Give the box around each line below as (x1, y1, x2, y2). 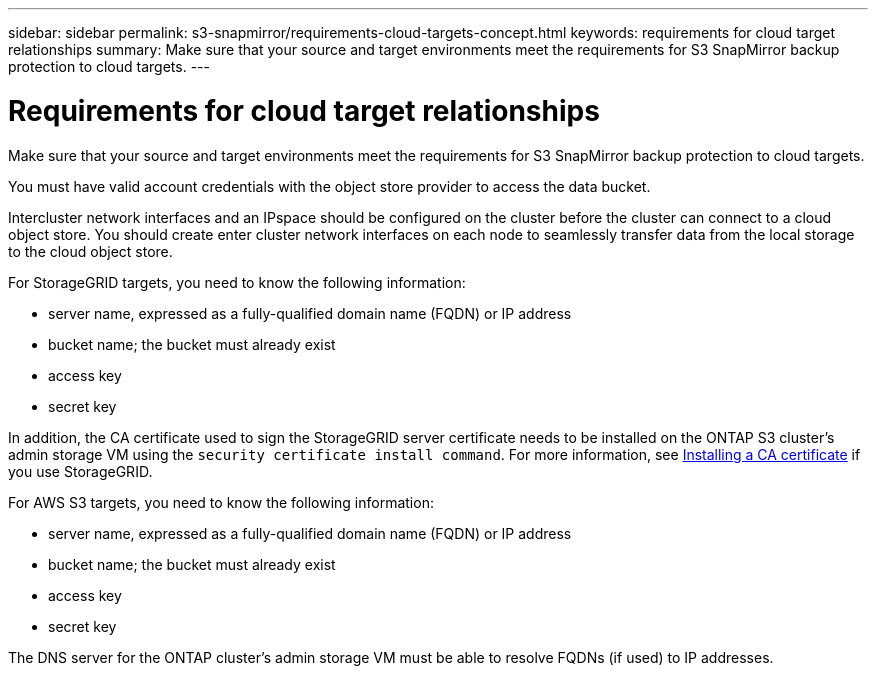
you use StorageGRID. (8, 462, 153, 480)
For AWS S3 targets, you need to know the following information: (8, 493, 434, 511)
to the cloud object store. (8, 242, 173, 260)
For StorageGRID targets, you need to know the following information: (8, 273, 466, 291)
